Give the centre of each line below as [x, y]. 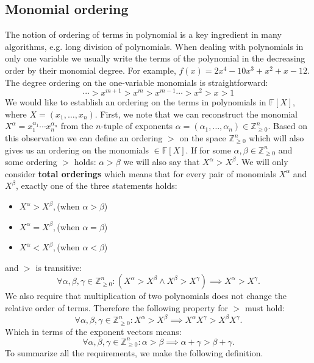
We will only [265, 162]
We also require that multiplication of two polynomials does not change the [146, 296]
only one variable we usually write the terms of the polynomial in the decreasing [155, 58]
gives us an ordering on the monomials [77, 150]
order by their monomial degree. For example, [91, 70]
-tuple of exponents [137, 126]
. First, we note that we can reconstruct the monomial [196, 114]
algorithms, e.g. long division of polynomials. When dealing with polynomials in [154, 46]
